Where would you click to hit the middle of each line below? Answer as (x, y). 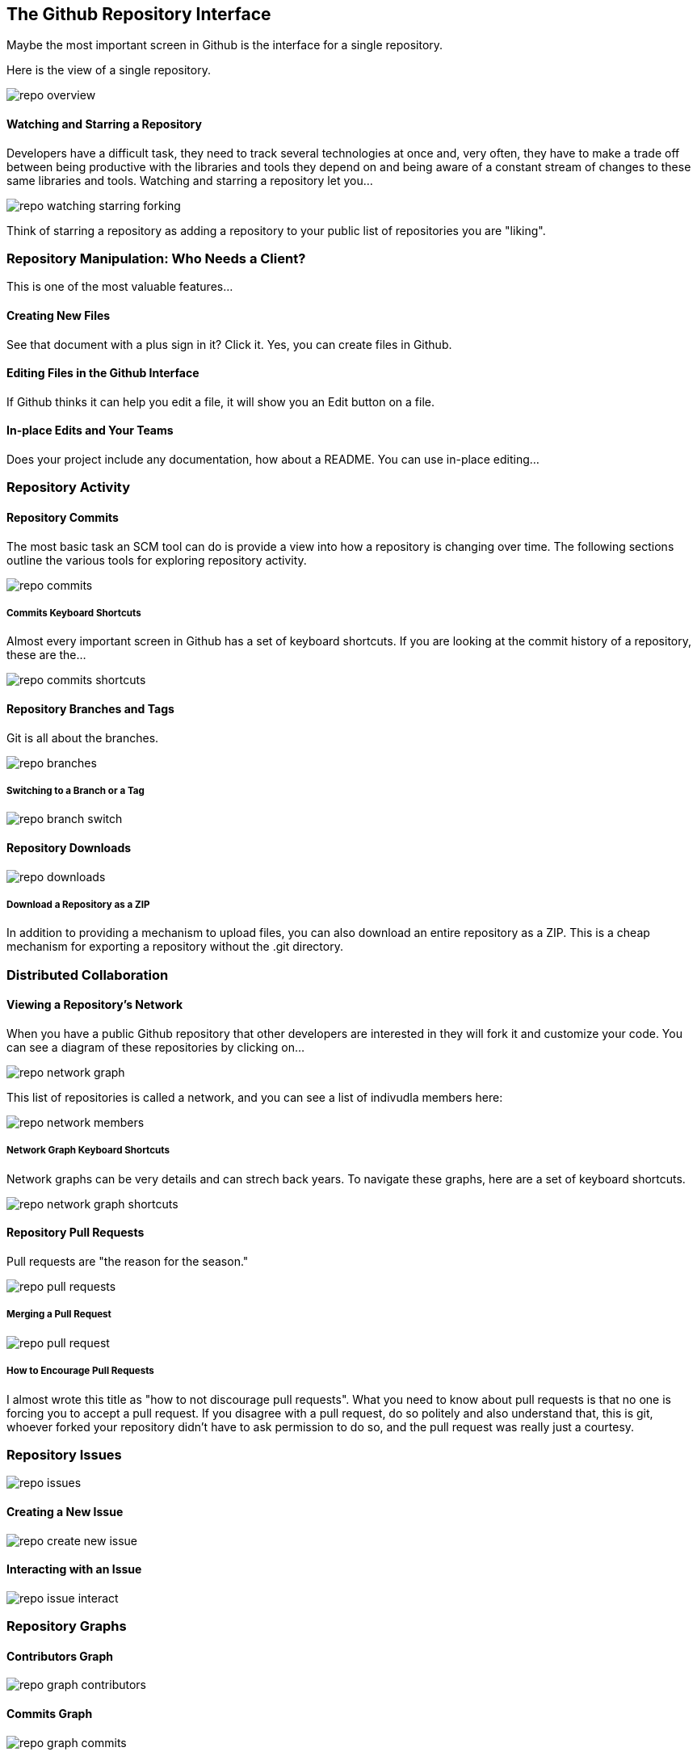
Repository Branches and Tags (90, 709)
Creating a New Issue (65, 1511)
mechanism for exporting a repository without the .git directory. (175, 947)
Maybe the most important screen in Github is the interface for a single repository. (225, 45)
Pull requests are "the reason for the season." (128, 1262)
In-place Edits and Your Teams (90, 431)
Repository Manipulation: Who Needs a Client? (156, 259)
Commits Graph (50, 1713)
